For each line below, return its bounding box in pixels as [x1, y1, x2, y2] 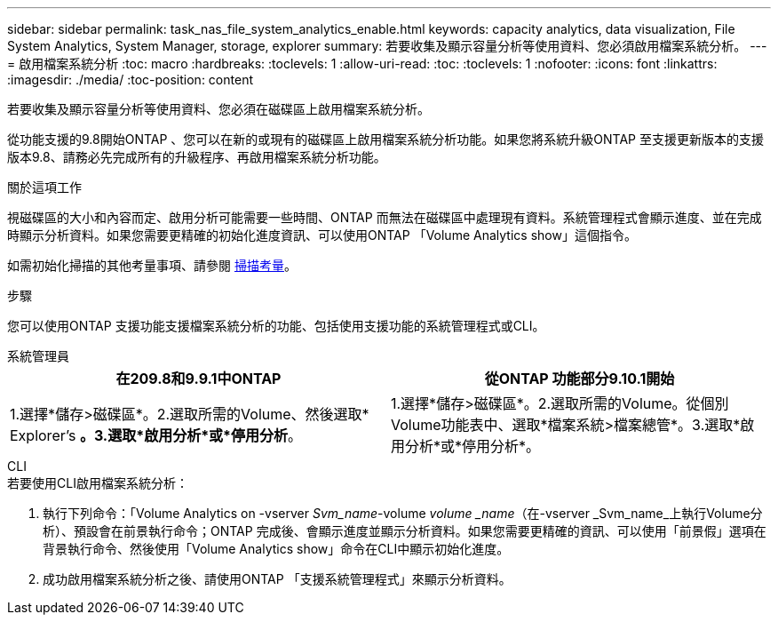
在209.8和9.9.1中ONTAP [115, 370, 282, 387]
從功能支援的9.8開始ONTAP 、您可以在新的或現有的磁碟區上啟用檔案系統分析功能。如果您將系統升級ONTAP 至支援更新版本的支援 [7, 132, 764, 147]
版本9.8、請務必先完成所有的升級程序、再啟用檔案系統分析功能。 [7, 149, 386, 164]
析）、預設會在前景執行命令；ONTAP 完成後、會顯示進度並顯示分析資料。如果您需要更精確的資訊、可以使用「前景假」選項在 [43, 523, 766, 538]
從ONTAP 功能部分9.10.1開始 [484, 370, 675, 387]
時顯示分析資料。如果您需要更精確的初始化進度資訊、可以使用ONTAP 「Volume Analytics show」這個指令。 [7, 227, 637, 243]
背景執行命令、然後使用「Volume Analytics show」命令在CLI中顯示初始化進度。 [43, 541, 510, 556]
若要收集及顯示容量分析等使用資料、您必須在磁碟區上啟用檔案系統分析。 [7, 101, 430, 116]
